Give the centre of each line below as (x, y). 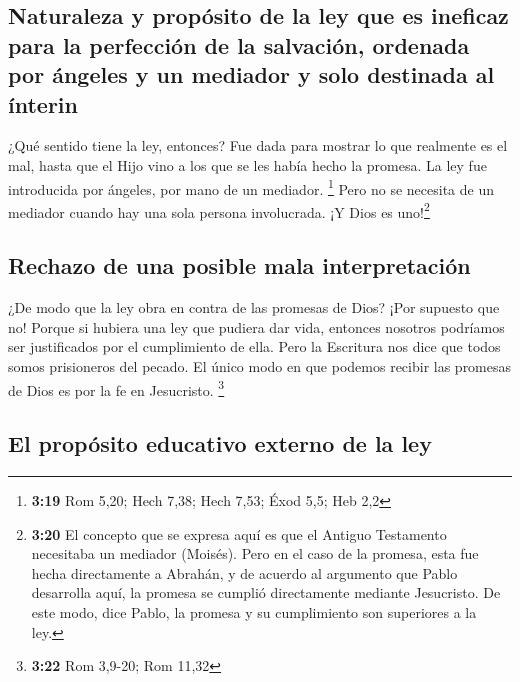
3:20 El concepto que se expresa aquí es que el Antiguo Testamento (239, 533)
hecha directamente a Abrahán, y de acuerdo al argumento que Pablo (244, 572)
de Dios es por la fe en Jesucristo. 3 (116, 388)
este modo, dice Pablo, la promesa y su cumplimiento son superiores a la (254, 612)
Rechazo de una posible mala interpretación (239, 265)
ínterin (43, 103)
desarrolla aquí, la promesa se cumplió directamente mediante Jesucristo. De (266, 592)
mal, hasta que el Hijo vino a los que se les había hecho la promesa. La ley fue (247, 164)
